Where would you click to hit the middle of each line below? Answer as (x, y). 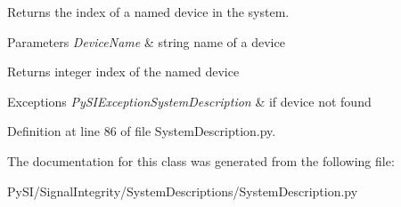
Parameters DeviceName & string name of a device (146, 41)
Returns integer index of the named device (123, 72)
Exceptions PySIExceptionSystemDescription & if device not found (189, 101)
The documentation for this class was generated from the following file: (201, 160)
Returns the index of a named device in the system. (148, 12)
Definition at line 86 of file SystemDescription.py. (142, 131)
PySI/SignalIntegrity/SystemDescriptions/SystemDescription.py (183, 191)
